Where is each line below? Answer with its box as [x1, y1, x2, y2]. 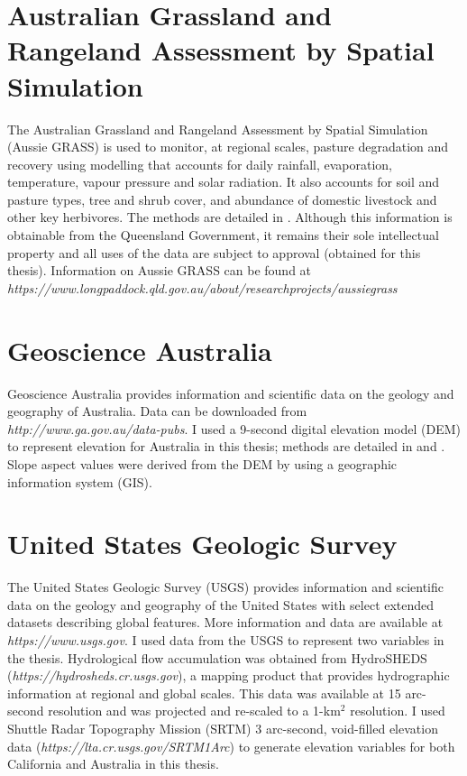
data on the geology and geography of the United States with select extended [7, 595, 435, 614]
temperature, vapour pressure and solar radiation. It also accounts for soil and [7, 172, 440, 191]
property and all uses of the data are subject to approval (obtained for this [7, 243, 421, 262]
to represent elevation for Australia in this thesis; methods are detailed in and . [7, 437, 445, 456]
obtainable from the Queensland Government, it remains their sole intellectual [7, 226, 439, 245]
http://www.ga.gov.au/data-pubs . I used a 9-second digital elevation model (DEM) [7, 419, 461, 438]
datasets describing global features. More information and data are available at [7, 613, 444, 632]
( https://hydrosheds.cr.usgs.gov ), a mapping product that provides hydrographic [7, 666, 450, 685]
